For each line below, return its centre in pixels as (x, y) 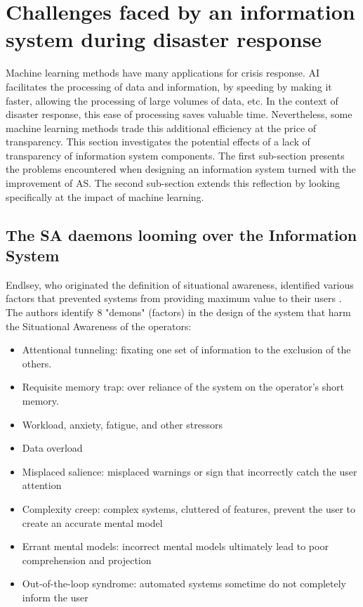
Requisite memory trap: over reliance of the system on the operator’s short (183, 387)
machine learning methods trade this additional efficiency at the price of (161, 128)
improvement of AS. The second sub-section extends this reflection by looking (173, 183)
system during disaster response (164, 39)
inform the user (55, 597)
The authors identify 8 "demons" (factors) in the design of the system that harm (178, 312)
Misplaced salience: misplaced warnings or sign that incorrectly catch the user (190, 471)
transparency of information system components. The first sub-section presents (175, 155)
